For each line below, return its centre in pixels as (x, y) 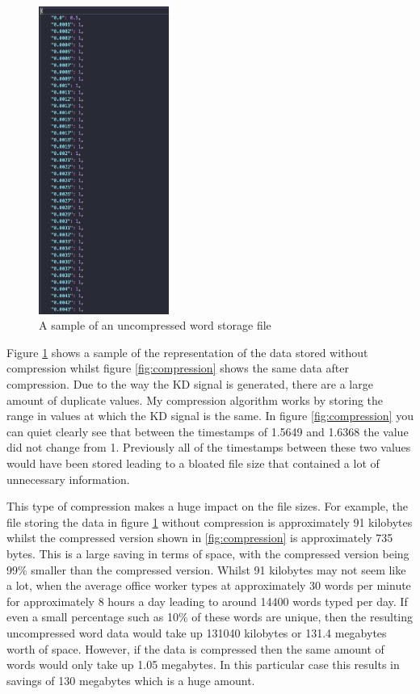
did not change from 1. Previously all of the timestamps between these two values (209, 447)
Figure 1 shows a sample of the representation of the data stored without (187, 352)
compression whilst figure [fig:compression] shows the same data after (178, 368)
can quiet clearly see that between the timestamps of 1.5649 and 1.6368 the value (208, 431)
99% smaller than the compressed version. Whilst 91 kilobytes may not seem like (206, 569)
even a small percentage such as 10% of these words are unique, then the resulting (210, 617)
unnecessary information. (68, 479)
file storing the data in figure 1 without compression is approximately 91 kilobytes (210, 522)
